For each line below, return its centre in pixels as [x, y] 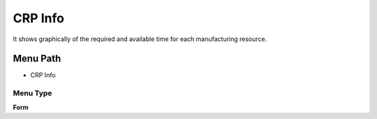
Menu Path [37, 59]
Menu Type [32, 93]
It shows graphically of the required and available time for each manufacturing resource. [140, 39]
